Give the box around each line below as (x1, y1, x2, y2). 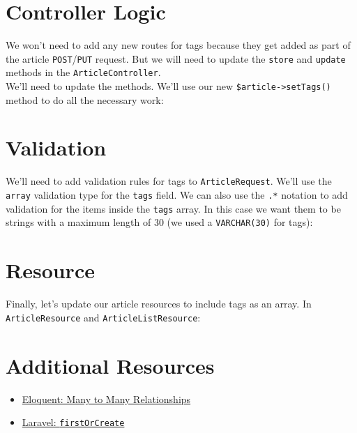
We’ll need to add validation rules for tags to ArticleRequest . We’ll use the (6, 174, 332, 188)
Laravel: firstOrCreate (22, 415, 125, 430)
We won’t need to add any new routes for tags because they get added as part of (6, 38, 351, 52)
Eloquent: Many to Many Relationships (22, 391, 191, 406)
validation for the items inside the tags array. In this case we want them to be (6, 201, 341, 215)
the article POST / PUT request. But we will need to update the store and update (6, 51, 346, 66)
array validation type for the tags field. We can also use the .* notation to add (6, 188, 348, 202)
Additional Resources (6, 351, 215, 379)
